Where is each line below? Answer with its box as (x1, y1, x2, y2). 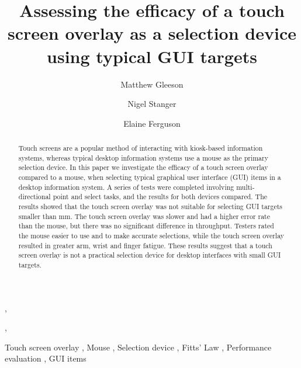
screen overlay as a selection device (8, 21, 296, 45)
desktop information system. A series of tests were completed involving (18, 182, 234, 192)
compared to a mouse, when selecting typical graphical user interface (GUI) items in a (18, 172, 281, 182)
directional (18, 192, 51, 202)
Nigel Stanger (127, 98, 177, 110)
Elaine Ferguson (123, 117, 181, 129)
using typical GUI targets (47, 44, 257, 68)
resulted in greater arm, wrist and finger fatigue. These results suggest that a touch (18, 240, 272, 250)
